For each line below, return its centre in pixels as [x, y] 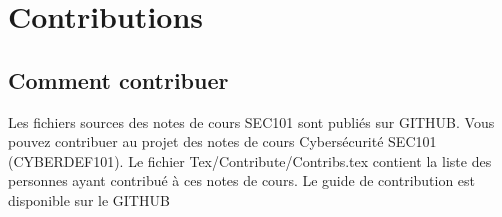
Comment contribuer [118, 79]
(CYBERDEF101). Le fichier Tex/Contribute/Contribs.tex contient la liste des [250, 160]
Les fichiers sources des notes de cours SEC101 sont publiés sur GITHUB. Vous [251, 121]
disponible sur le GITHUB [89, 199]
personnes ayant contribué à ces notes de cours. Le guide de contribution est [242, 180]
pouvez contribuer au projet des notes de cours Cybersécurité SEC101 [222, 141]
